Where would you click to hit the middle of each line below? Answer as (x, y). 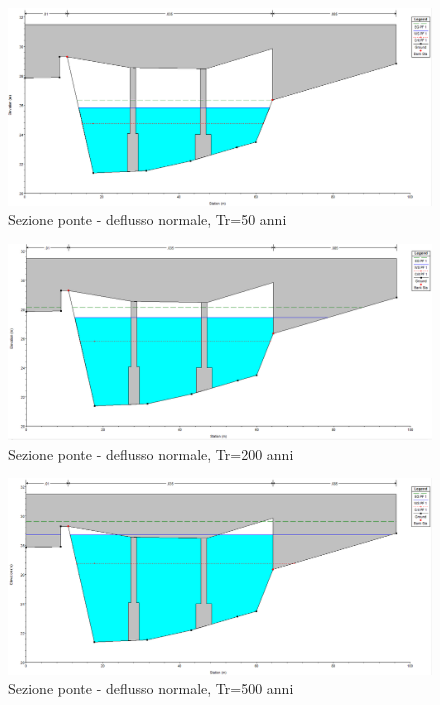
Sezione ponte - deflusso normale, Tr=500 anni (151, 688)
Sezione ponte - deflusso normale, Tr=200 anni (151, 453)
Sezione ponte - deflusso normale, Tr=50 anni (147, 219)
